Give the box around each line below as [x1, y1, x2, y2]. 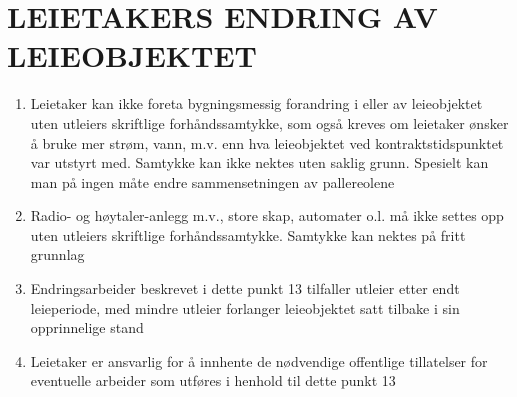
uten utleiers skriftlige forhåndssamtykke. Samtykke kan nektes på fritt [30, 224, 466, 245]
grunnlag [30, 244, 85, 265]
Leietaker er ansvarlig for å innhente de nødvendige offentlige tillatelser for [30, 350, 488, 371]
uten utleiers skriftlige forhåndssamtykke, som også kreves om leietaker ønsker [30, 112, 509, 133]
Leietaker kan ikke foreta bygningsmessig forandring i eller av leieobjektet [30, 93, 483, 114]
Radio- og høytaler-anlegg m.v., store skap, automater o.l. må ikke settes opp [30, 205, 504, 226]
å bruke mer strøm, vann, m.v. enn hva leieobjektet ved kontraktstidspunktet [30, 132, 504, 153]
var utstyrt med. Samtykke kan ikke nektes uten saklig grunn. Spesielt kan [30, 152, 489, 173]
